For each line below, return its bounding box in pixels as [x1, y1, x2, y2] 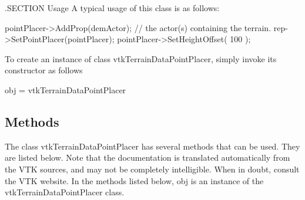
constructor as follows [5, 64, 83, 76]
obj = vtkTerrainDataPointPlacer [5, 83, 126, 96]
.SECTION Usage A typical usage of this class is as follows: [5, 2, 220, 13]
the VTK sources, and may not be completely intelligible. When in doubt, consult [5, 162, 300, 175]
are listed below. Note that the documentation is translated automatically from [5, 151, 290, 164]
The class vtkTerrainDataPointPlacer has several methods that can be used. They [5, 140, 300, 152]
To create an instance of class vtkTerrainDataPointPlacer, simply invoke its [5, 52, 277, 65]
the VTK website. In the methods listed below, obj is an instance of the [5, 174, 264, 187]
